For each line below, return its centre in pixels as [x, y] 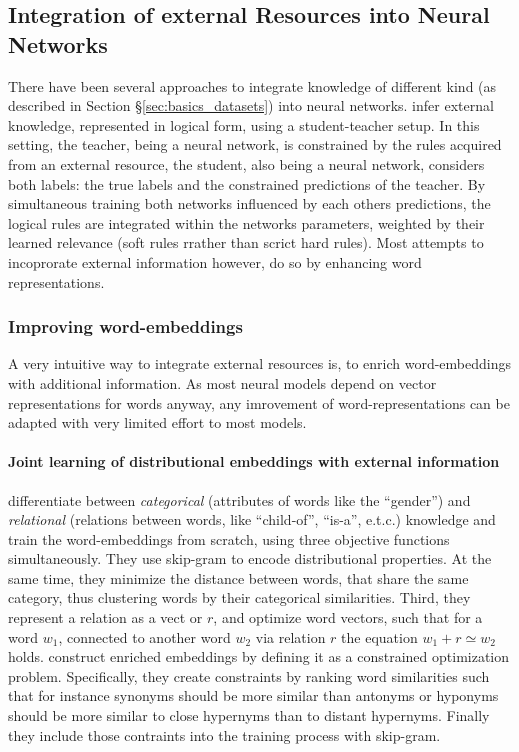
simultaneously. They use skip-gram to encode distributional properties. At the [250, 558]
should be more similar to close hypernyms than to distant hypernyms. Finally [249, 715]
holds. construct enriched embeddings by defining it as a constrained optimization [259, 656]
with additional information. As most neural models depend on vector [222, 382]
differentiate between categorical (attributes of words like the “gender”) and [239, 499]
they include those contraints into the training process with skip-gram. [224, 734]
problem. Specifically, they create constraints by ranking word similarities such [249, 675]
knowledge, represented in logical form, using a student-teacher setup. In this [244, 124]
